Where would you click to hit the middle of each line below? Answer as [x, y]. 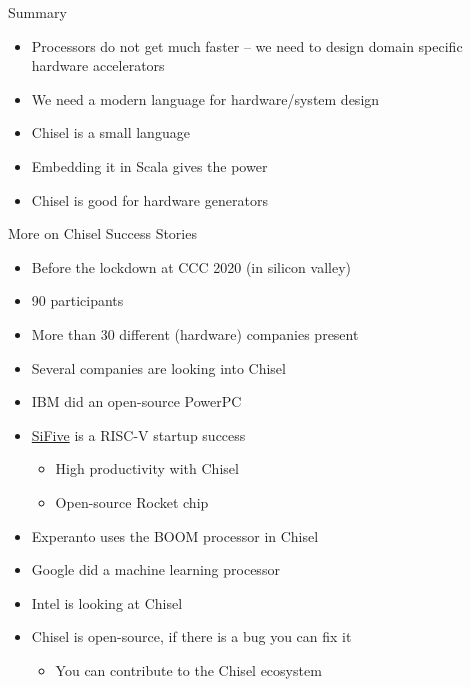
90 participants [77, 300]
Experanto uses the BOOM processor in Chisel [175, 535]
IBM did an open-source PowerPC [136, 401]
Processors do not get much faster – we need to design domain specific [247, 45]
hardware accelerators [98, 65]
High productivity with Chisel [147, 468]
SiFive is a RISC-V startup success [138, 434]
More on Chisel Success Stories [102, 233]
